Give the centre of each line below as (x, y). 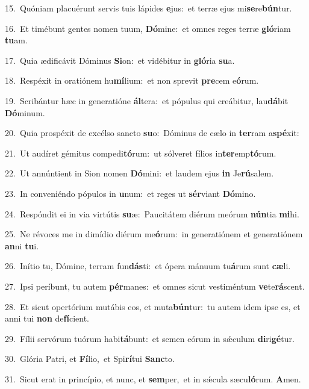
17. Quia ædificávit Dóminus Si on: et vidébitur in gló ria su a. (120, 60)
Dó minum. (25, 112)
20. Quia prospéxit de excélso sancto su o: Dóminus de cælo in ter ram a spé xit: (152, 133)
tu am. (16, 40)
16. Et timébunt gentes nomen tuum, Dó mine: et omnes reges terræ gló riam (148, 28)
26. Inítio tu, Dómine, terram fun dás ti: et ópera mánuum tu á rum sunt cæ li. (148, 266)
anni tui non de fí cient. (47, 318)
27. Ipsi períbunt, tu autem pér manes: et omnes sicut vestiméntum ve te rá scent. (155, 286)
